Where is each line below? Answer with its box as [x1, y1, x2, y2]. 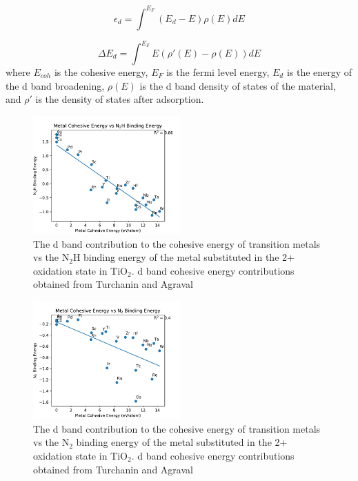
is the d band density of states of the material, [139, 78, 336, 92]
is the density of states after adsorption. [35, 92, 204, 106]
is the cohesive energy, [54, 65, 148, 79]
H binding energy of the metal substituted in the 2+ [72, 250, 295, 264]
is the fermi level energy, [166, 65, 270, 79]
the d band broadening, [6, 78, 105, 92]
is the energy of [286, 65, 352, 79]
